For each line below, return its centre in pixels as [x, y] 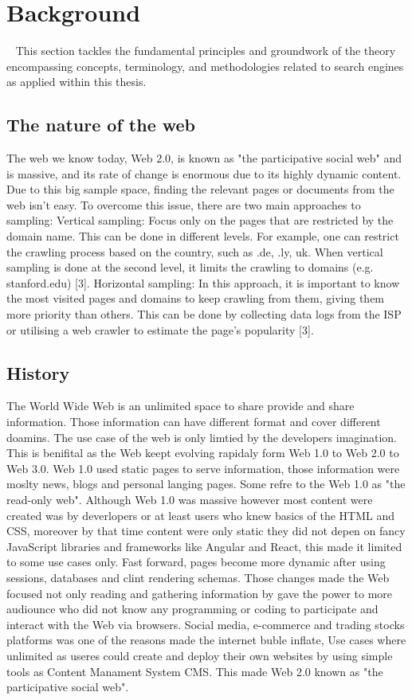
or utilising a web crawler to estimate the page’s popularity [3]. [160, 329]
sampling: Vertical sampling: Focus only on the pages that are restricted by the [200, 220]
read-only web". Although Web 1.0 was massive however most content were [190, 499]
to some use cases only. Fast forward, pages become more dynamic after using [196, 562]
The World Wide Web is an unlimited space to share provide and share [180, 406]
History [38, 372]
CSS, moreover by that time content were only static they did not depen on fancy [206, 531]
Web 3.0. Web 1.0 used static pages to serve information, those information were [203, 468]
